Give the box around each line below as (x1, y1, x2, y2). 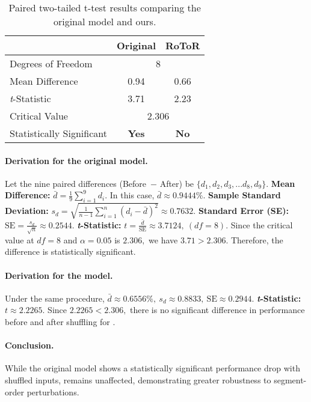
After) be (159, 177, 194, 189)
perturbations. (26, 385, 79, 398)
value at (5, 233, 34, 246)
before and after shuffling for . (5, 315, 115, 327)
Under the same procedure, (5, 291, 105, 304)
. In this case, (105, 189, 155, 201)
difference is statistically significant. (5, 245, 136, 258)
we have (149, 233, 178, 246)
